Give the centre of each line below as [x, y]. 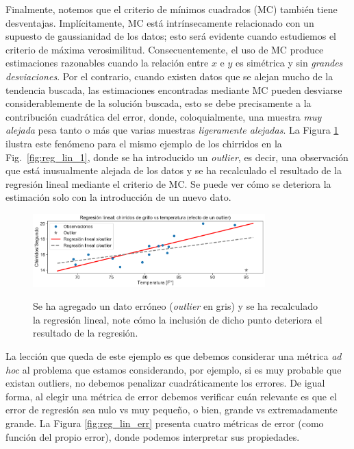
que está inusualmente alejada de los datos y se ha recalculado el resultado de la [174, 170]
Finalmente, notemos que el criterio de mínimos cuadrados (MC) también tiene [172, 9]
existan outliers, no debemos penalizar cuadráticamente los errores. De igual [165, 383]
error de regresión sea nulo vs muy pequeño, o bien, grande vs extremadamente [172, 410]
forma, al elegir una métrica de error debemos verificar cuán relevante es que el [171, 396]
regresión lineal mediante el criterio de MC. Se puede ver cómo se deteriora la [168, 183]
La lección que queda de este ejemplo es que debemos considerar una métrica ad [174, 356]
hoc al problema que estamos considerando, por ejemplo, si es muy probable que [174, 369]
